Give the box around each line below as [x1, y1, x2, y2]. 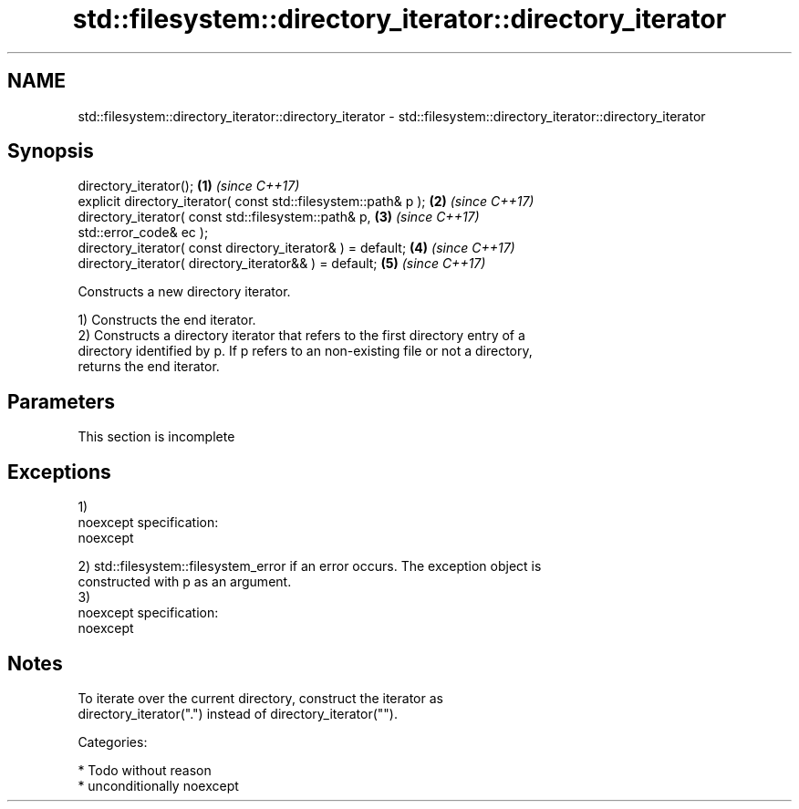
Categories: [78, 733, 148, 750]
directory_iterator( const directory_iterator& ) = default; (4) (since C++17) [78, 240, 515, 256]
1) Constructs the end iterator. [78, 312, 256, 328]
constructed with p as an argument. [78, 574, 292, 590]
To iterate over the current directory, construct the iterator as [78, 690, 443, 706]
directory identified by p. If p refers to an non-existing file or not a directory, [78, 343, 533, 359]
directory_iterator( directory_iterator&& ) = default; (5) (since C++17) [78, 255, 486, 272]
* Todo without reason [78, 762, 212, 778]
